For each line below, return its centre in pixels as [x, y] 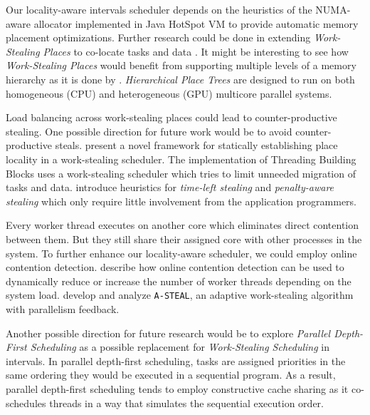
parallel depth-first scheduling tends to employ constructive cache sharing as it [177, 388]
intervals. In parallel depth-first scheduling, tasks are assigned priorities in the [176, 360]
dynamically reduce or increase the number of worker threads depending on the [179, 281]
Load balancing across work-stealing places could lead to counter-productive [171, 117]
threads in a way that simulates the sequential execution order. [186, 403]
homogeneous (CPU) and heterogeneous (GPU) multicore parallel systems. [169, 93]
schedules [26, 403]
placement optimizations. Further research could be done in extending [158, 37]
